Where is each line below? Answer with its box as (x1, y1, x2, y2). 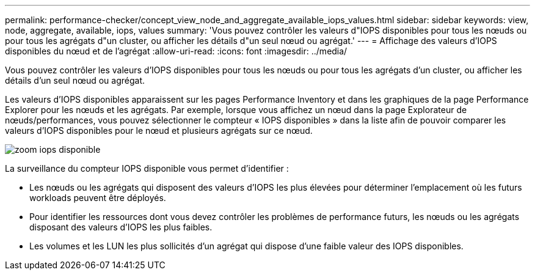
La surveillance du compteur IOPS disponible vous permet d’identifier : (5, 163, 289, 174)
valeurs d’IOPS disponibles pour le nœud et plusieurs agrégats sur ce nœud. (5, 125, 313, 136)
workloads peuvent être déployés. (29, 193, 166, 203)
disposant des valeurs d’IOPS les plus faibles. (29, 222, 213, 232)
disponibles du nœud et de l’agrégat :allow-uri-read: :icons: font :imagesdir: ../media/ (5, 46, 348, 56)
